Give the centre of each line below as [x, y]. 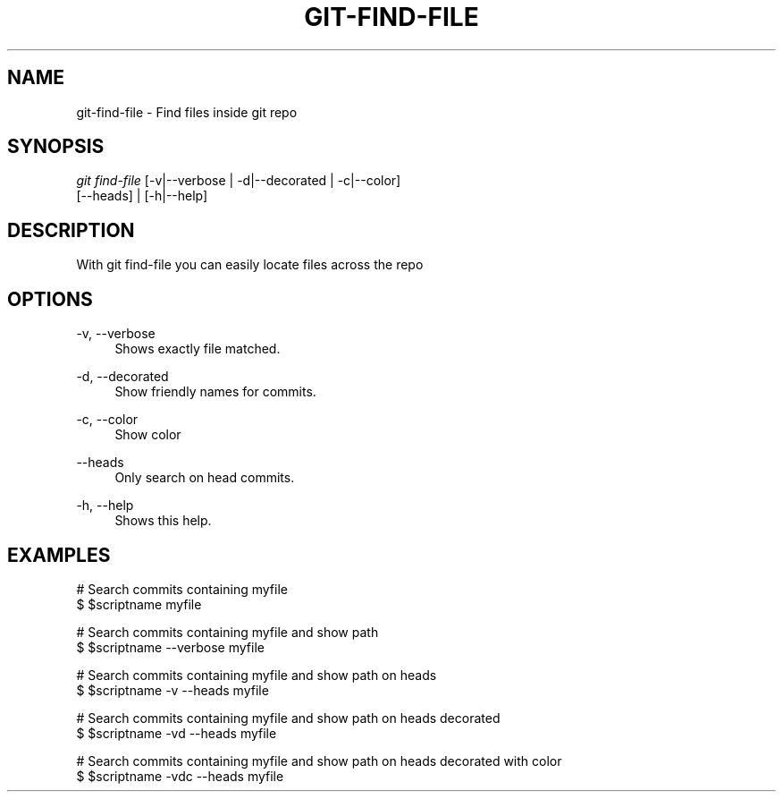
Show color [148, 435]
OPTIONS [50, 299]
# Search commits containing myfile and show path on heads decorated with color [319, 761]
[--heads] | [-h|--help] [142, 196]
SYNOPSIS [56, 147]
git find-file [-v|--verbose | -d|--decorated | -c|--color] [239, 181]
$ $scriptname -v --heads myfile [173, 690]
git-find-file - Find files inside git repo [187, 112]
